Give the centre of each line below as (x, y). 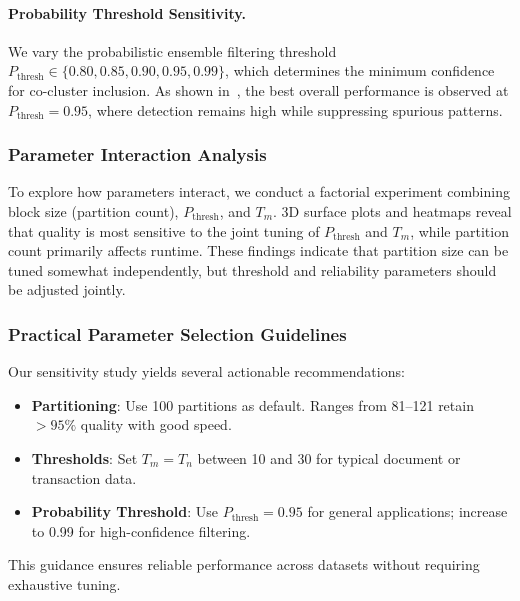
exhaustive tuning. (64, 583)
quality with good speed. (156, 424)
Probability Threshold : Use (124, 511)
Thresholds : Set (84, 457)
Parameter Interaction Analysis (137, 154)
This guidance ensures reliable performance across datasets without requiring (244, 564)
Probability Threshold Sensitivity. (127, 12)
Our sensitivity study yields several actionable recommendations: (206, 371)
